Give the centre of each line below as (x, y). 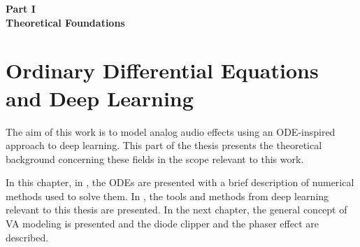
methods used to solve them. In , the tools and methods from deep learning (167, 196)
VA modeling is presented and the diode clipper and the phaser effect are (162, 224)
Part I (21, 8)
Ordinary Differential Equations (162, 70)
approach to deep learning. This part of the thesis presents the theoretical (164, 145)
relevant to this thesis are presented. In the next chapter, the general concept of (177, 210)
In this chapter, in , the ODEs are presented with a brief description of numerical (180, 182)
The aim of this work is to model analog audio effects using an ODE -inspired (171, 131)
